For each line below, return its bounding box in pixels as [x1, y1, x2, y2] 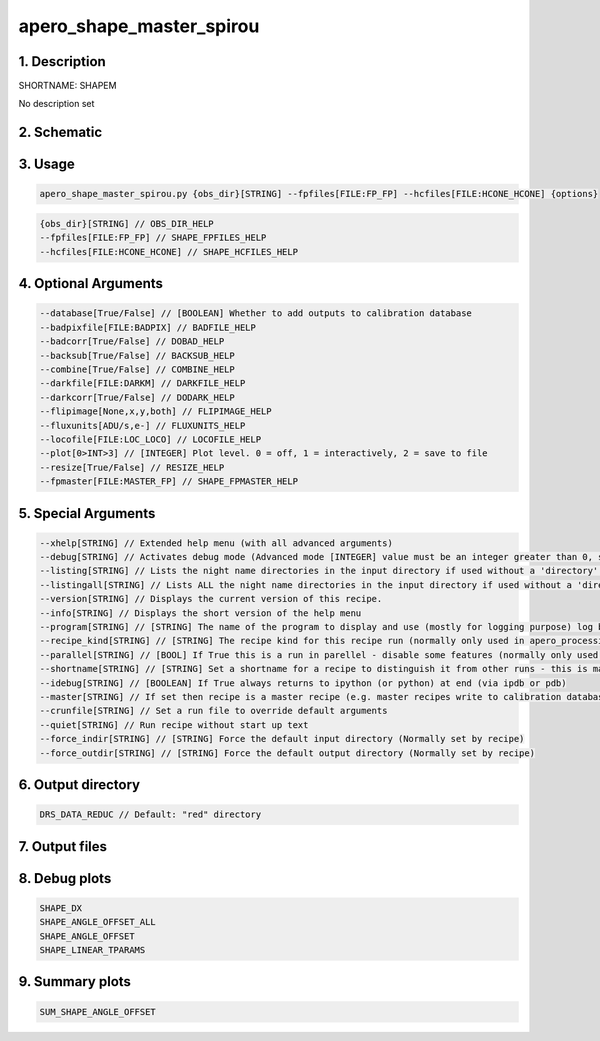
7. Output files [18, 838, 108, 855]
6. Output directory [18, 776, 140, 793]
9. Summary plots [18, 973, 132, 990]
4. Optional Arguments [18, 275, 164, 292]
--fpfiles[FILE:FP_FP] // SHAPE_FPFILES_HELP [39, 232, 267, 244]
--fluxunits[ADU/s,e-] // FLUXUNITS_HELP [39, 420, 246, 431]
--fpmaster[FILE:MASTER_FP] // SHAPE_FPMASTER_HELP [39, 476, 299, 487]
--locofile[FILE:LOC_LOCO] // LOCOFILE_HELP [39, 433, 262, 445]
